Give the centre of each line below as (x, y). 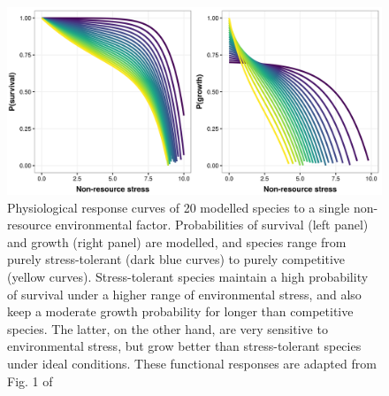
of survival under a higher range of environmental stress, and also (184, 294)
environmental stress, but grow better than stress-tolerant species (184, 346)
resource (29, 225)
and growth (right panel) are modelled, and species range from (177, 241)
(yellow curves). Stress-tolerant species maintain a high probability (188, 276)
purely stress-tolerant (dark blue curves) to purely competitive (176, 259)
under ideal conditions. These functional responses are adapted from (192, 363)
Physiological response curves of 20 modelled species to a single (179, 207)
